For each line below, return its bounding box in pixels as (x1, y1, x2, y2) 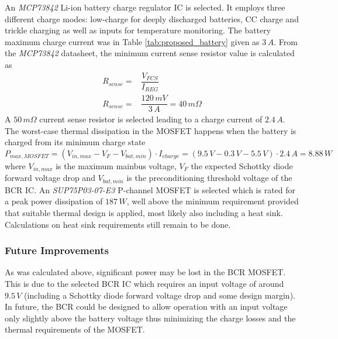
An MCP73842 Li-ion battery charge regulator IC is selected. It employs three (5, 1, 285, 13)
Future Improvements (5, 243, 109, 258)
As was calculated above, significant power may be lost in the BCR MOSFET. (5, 266, 286, 278)
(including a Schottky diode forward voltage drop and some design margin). (24, 289, 295, 301)
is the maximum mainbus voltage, (56, 159, 177, 172)
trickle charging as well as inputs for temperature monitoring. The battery (5, 24, 271, 36)
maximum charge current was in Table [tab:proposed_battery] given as (5, 35, 260, 47)
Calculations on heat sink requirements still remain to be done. (5, 218, 231, 230)
